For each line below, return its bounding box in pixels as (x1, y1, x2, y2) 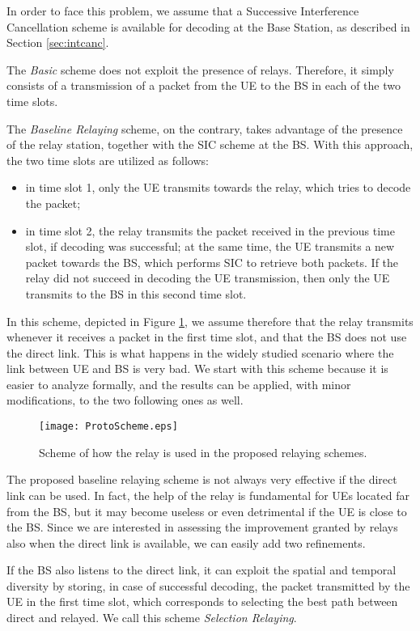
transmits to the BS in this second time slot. (25, 285, 247, 302)
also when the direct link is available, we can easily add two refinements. (6, 534, 366, 551)
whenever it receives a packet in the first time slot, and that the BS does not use (6, 328, 407, 345)
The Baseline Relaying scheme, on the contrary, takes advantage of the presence (6, 120, 403, 137)
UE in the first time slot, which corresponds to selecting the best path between (6, 593, 398, 610)
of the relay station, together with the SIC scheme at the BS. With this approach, (6, 136, 414, 153)
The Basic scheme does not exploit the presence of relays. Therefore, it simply (6, 61, 394, 78)
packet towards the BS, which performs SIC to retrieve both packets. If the (25, 253, 399, 270)
